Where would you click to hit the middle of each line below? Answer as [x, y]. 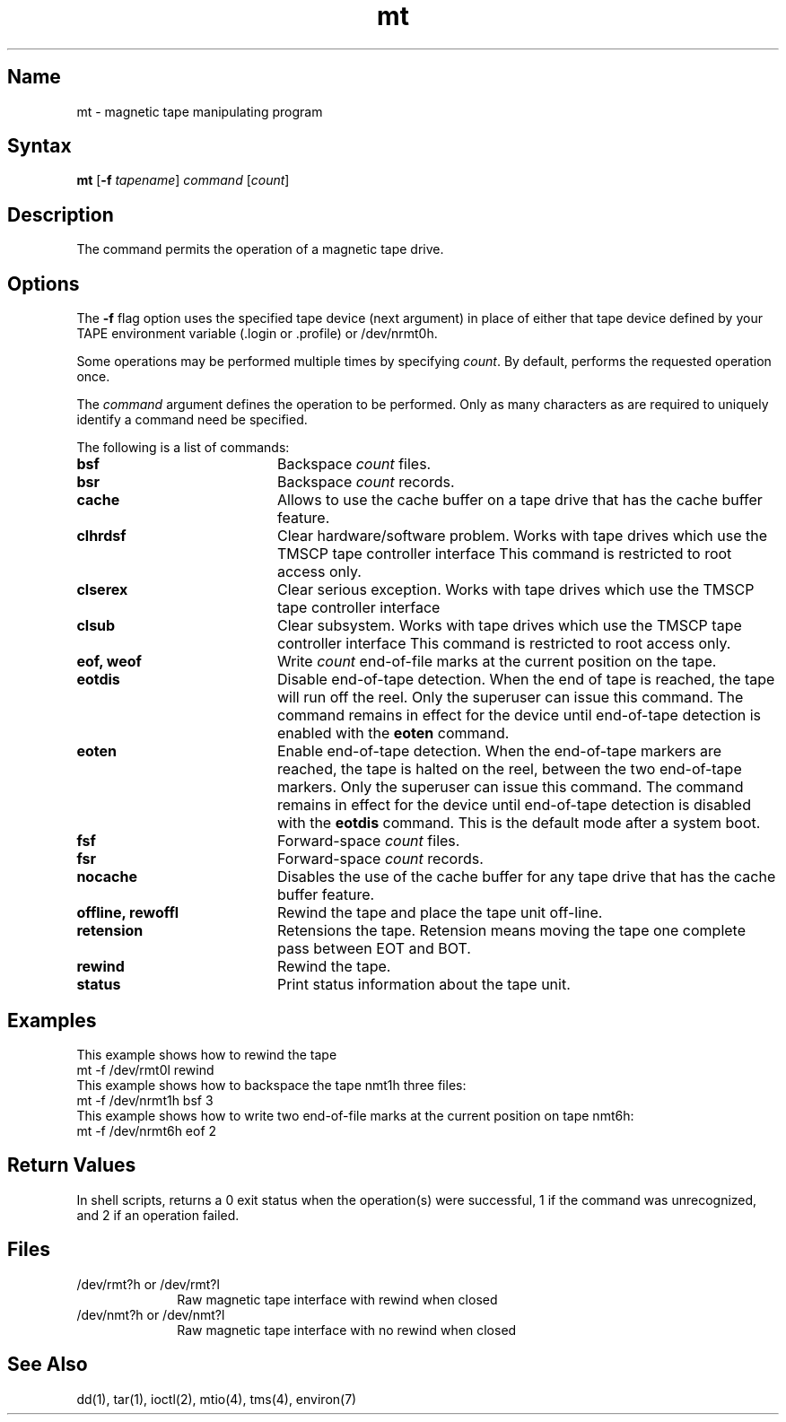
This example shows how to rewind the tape [207, 1054]
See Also [48, 1365]
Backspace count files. [354, 464]
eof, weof [109, 662]
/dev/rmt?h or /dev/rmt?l [148, 1284]
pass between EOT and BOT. [374, 949]
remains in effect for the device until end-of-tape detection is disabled [514, 805]
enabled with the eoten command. [393, 733]
